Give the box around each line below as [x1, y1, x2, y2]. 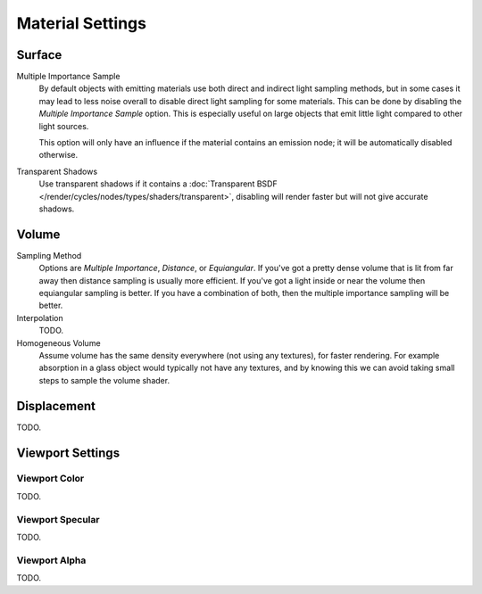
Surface [16, 47, 62, 62]
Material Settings [16, 13, 147, 33]
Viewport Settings [16, 445, 120, 460]
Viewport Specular [16, 513, 100, 525]
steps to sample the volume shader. [38, 375, 170, 385]
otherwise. [38, 150, 79, 161]
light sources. [38, 120, 89, 131]
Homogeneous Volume [16, 337, 102, 348]
